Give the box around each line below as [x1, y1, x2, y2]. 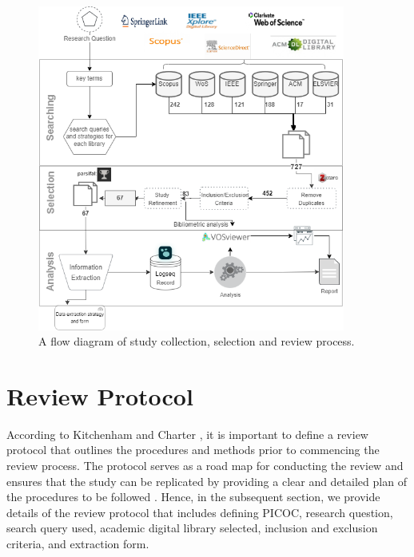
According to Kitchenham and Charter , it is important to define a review [6, 425, 368, 442]
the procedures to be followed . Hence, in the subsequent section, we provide [6, 488, 380, 505]
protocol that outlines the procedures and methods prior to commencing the [6, 441, 380, 458]
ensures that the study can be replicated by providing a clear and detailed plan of [6, 472, 407, 489]
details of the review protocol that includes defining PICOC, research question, [6, 504, 393, 520]
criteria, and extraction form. [6, 535, 149, 552]
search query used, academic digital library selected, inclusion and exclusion [6, 519, 378, 536]
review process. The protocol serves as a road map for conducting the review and [6, 457, 404, 474]
